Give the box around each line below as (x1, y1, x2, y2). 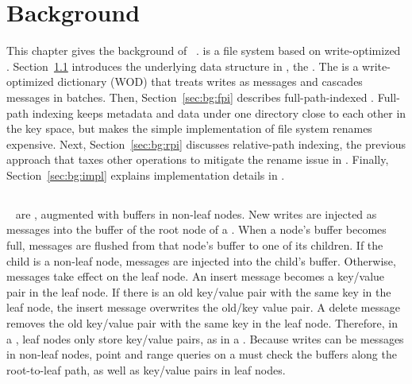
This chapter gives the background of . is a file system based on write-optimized (6, 42, 401, 59)
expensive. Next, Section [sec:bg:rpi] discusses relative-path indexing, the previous (6, 135, 406, 152)
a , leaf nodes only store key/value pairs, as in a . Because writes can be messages (6, 330, 404, 347)
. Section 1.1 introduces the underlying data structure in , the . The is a (6, 57, 359, 74)
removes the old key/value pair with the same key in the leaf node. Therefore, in (6, 315, 398, 332)
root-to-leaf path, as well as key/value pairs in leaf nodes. (6, 361, 286, 378)
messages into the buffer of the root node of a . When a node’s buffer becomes (6, 221, 387, 238)
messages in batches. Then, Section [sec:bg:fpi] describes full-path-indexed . (6, 88, 374, 105)
